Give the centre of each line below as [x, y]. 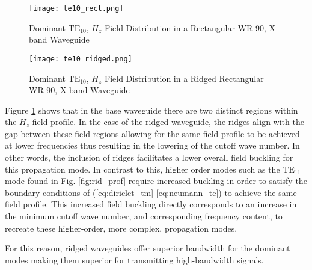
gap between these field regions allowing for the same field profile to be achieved [152, 133]
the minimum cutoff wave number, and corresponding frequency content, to [144, 216]
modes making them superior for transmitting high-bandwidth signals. [134, 259]
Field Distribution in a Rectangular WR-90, [185, 27]
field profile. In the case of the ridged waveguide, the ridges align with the [168, 122]
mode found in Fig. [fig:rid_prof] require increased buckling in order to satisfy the [156, 181]
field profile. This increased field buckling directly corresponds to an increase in [151, 204]
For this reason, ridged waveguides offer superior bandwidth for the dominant [148, 248]
